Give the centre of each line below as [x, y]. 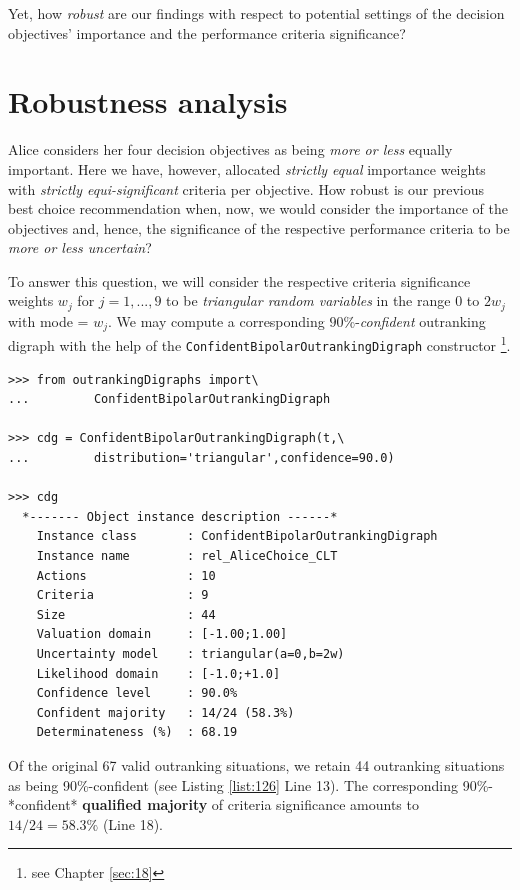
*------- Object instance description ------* [180, 516]
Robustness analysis [148, 101]
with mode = [48, 320]
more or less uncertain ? [80, 247]
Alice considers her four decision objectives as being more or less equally [230, 149]
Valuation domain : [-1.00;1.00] [162, 634]
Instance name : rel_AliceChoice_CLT [187, 556]
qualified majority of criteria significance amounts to [250, 804]
